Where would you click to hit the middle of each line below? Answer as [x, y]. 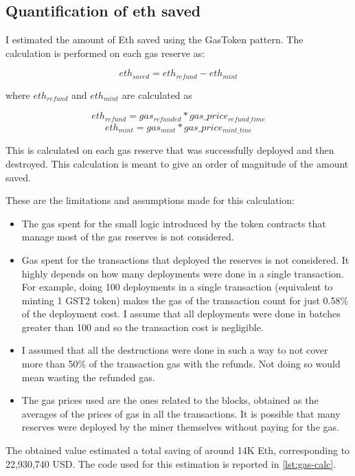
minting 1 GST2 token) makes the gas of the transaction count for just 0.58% [185, 300]
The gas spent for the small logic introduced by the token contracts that [174, 223]
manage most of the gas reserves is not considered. [128, 237]
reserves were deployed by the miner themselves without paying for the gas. [180, 427]
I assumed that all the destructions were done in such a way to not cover [175, 350]
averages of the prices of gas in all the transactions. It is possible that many [181, 413]
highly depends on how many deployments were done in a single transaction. [183, 273]
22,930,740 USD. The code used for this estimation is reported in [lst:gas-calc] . [171, 463]
